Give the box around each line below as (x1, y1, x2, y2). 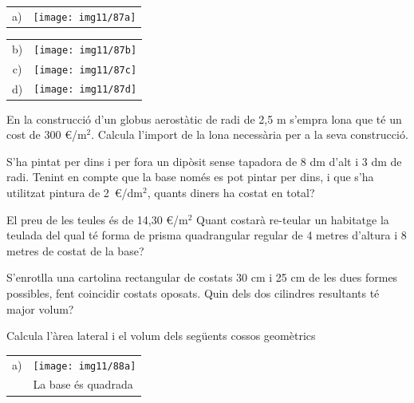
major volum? (6, 300, 74, 317)
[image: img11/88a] (33, 360, 136, 372)
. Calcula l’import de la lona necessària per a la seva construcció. (91, 126, 408, 143)
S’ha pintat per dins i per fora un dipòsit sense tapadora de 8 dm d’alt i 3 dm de (6, 152, 402, 169)
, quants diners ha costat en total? (147, 184, 315, 200)
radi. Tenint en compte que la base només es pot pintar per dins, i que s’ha (6, 168, 374, 185)
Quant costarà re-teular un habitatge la (196, 211, 389, 227)
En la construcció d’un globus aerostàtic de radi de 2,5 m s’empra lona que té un (6, 110, 402, 127)
